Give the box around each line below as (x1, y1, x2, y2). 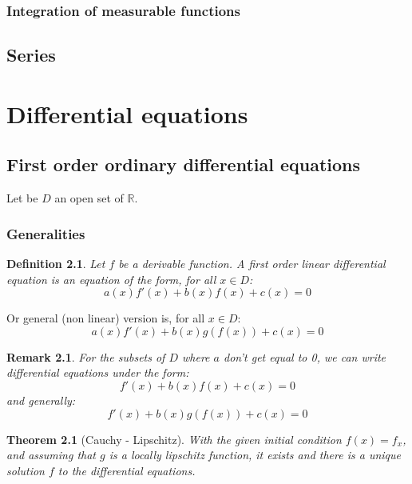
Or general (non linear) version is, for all (6, 310, 205, 326)
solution (6, 462, 45, 478)
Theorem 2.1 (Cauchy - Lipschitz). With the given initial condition (6, 430, 342, 447)
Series (6, 42, 56, 67)
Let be (6, 190, 38, 206)
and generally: (6, 391, 76, 408)
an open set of (54, 190, 124, 206)
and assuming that (6, 446, 96, 463)
